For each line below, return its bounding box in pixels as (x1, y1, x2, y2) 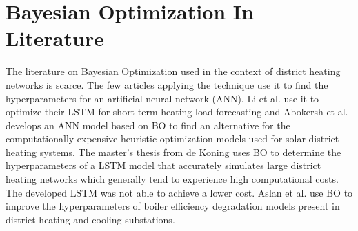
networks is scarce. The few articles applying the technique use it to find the (6, 77, 328, 91)
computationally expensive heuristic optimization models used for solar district (6, 131, 339, 146)
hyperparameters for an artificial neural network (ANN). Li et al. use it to (6, 91, 319, 105)
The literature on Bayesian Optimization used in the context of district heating (6, 64, 341, 78)
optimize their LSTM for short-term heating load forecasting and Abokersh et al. (6, 104, 348, 119)
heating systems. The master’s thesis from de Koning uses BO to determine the (6, 144, 341, 159)
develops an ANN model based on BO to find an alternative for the (6, 118, 290, 132)
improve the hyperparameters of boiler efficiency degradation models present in (6, 199, 340, 213)
